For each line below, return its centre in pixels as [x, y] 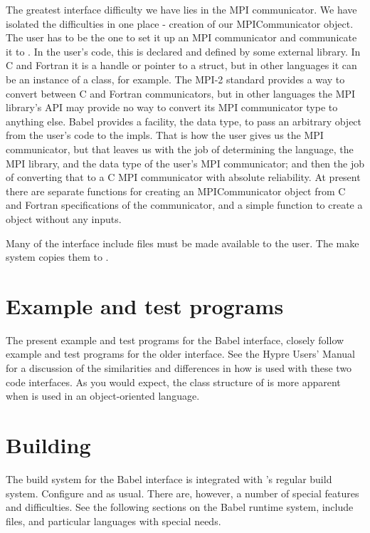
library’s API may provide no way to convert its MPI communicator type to [172, 107]
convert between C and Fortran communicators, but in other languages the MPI [181, 93]
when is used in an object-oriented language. [103, 396]
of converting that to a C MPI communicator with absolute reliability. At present [183, 177]
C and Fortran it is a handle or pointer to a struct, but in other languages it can [181, 65]
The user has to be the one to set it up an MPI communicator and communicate [181, 37]
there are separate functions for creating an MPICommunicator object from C [176, 191]
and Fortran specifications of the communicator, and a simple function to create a [184, 205]
